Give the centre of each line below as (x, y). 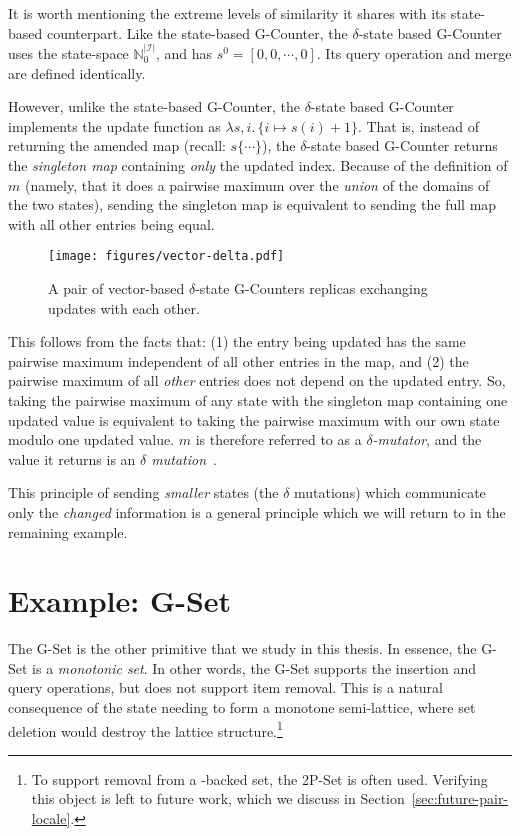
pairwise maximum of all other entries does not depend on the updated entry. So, (257, 380)
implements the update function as (114, 125)
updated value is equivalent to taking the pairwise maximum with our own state (254, 419)
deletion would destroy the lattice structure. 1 (145, 729)
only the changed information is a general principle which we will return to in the (257, 511)
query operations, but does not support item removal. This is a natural (225, 687)
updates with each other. (124, 307)
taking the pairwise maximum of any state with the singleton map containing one (258, 399)
